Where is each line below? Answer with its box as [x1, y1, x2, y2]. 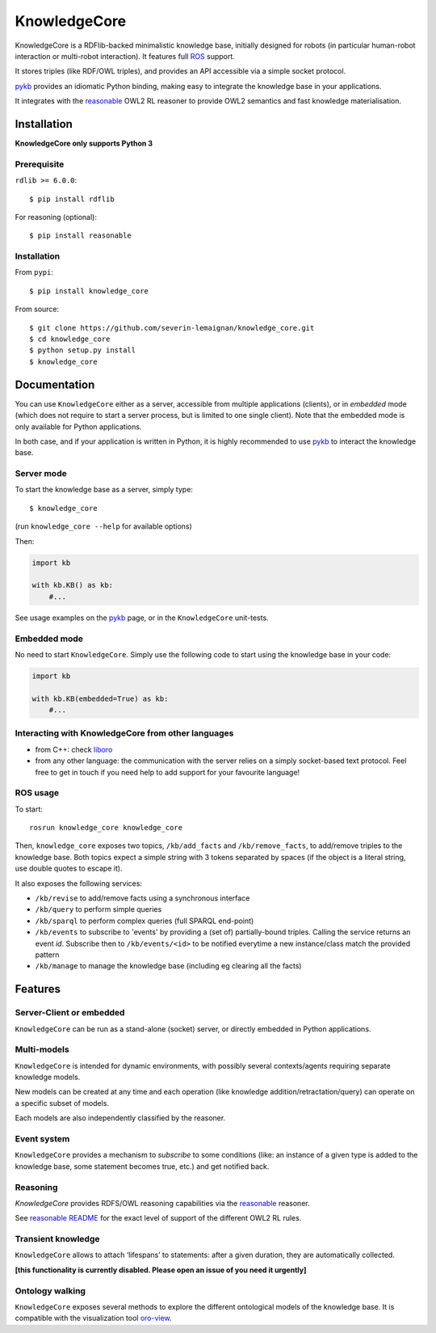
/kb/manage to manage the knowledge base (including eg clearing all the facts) [35, 961, 302, 971]
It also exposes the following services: [15, 878, 143, 888]
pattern [35, 950, 60, 960]
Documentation [15, 378, 95, 391]
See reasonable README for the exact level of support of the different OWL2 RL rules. [15, 1213, 302, 1223]
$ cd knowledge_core [29, 335, 111, 344]
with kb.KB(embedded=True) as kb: [31, 694, 169, 703]
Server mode [15, 468, 68, 479]
